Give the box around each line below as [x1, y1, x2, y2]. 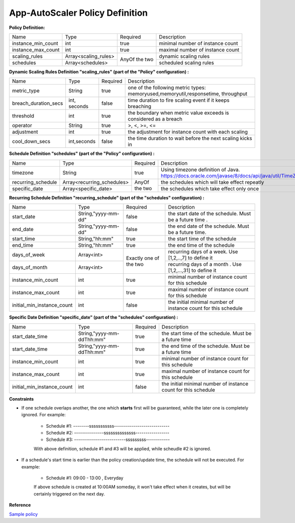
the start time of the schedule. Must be [161, 330, 252, 337]
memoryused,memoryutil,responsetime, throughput [128, 90, 248, 97]
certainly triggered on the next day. [33, 491, 105, 496]
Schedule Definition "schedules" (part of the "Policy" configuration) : [9, 150, 155, 157]
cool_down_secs [12, 138, 51, 145]
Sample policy [9, 511, 38, 517]
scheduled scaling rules [159, 59, 214, 66]
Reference [9, 502, 31, 508]
